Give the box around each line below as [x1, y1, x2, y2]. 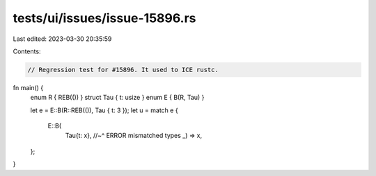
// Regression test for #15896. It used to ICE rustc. [27, 66, 219, 73]
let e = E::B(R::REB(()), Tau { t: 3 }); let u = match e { [30, 106, 178, 114]
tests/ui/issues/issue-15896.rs [13, 10, 196, 26]
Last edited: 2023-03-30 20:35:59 [13, 35, 112, 43]
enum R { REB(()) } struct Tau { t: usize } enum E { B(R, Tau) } [30, 94, 205, 102]
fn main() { [13, 83, 44, 91]
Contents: [13, 47, 41, 55]
